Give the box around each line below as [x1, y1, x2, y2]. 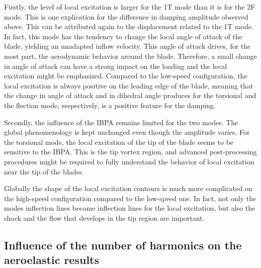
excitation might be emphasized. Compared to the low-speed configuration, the [4, 70, 247, 81]
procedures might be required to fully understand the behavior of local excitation [4, 156, 254, 166]
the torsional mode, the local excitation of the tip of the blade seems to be [4, 136, 234, 147]
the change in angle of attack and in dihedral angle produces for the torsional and [4, 90, 256, 101]
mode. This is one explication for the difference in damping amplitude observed [4, 11, 248, 22]
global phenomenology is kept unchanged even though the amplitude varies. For [4, 127, 250, 137]
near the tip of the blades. [4, 166, 84, 176]
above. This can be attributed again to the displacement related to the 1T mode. [4, 21, 254, 32]
